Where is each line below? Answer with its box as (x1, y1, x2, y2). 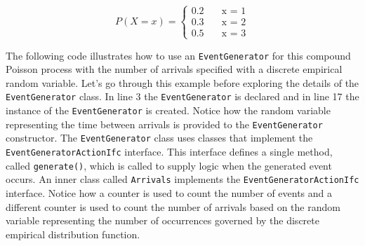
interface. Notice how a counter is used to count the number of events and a (6, 186, 333, 200)
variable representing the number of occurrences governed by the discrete (6, 213, 319, 228)
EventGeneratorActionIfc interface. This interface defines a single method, (6, 144, 333, 159)
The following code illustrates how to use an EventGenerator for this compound (6, 48, 351, 62)
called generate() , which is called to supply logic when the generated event (6, 158, 332, 172)
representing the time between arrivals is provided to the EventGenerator (6, 116, 323, 131)
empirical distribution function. (6, 226, 140, 241)
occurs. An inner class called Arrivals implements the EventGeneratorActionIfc (6, 172, 359, 186)
